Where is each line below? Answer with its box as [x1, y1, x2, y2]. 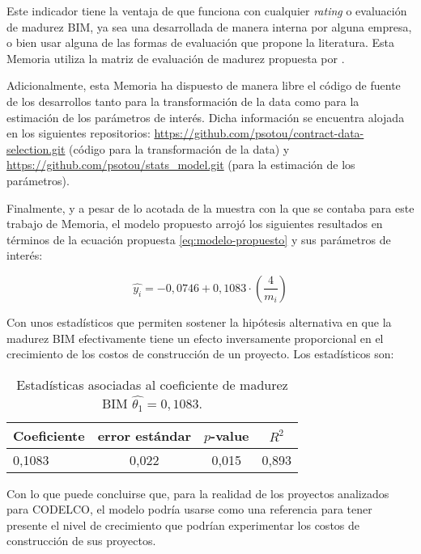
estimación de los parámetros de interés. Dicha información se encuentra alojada [6, 108, 405, 125]
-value [210, 425, 249, 445]
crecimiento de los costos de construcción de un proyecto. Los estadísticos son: [6, 345, 394, 362]
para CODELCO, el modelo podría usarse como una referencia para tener [6, 501, 372, 518]
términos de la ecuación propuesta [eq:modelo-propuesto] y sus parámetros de [6, 230, 391, 247]
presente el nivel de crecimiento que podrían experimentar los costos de [6, 516, 360, 533]
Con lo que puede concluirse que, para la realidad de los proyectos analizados [6, 484, 389, 501]
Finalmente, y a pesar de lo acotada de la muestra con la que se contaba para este [6, 199, 415, 216]
